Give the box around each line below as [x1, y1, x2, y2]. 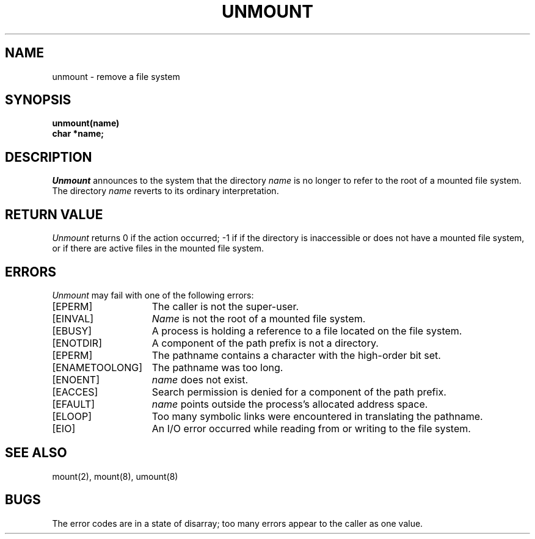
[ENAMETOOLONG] [52, 361, 142, 374]
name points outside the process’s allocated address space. [151, 397, 428, 410]
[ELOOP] [52, 410, 92, 422]
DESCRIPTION [5, 149, 92, 165]
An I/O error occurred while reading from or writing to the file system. [151, 422, 471, 435]
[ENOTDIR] [52, 336, 102, 349]
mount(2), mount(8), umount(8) [52, 471, 178, 482]
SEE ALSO [5, 445, 67, 461]
